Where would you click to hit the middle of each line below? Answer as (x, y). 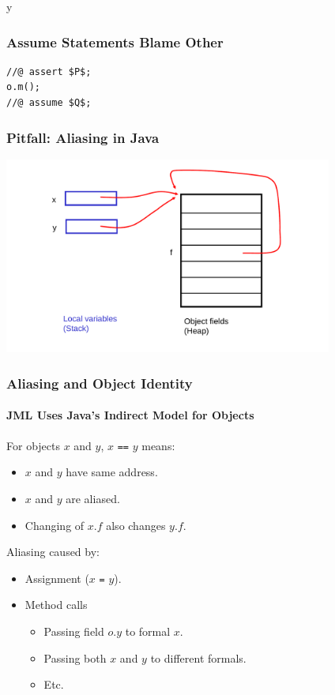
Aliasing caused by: (53, 552)
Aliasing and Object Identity (100, 383)
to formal (148, 631)
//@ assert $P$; (49, 71)
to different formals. (198, 657)
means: (158, 445)
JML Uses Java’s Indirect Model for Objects (130, 415)
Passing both (75, 657)
